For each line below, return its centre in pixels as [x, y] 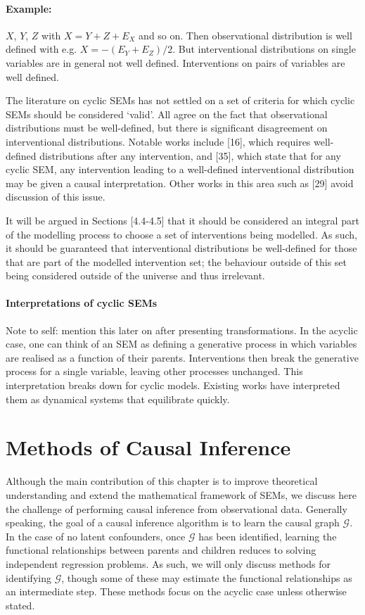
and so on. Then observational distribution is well [245, 35]
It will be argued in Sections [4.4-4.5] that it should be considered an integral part [182, 220]
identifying [28, 577]
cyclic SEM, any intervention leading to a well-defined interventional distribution [180, 169]
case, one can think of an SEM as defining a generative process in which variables [181, 344]
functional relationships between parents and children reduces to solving [161, 550]
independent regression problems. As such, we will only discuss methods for [168, 563]
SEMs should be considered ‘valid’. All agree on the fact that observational [167, 114]
